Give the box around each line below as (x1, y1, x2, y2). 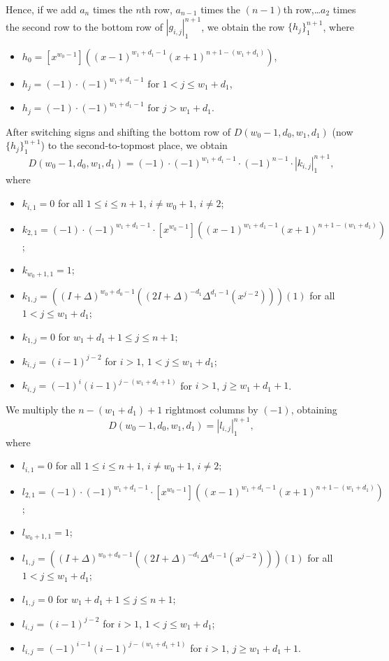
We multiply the (6, 401, 75, 416)
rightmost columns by (165, 401, 258, 416)
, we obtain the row (201, 19, 285, 34)
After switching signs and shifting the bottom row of (6, 124, 231, 138)
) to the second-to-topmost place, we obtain (41, 138, 228, 152)
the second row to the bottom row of (6, 19, 163, 34)
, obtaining (291, 401, 337, 416)
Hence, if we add (6, 2, 77, 16)
